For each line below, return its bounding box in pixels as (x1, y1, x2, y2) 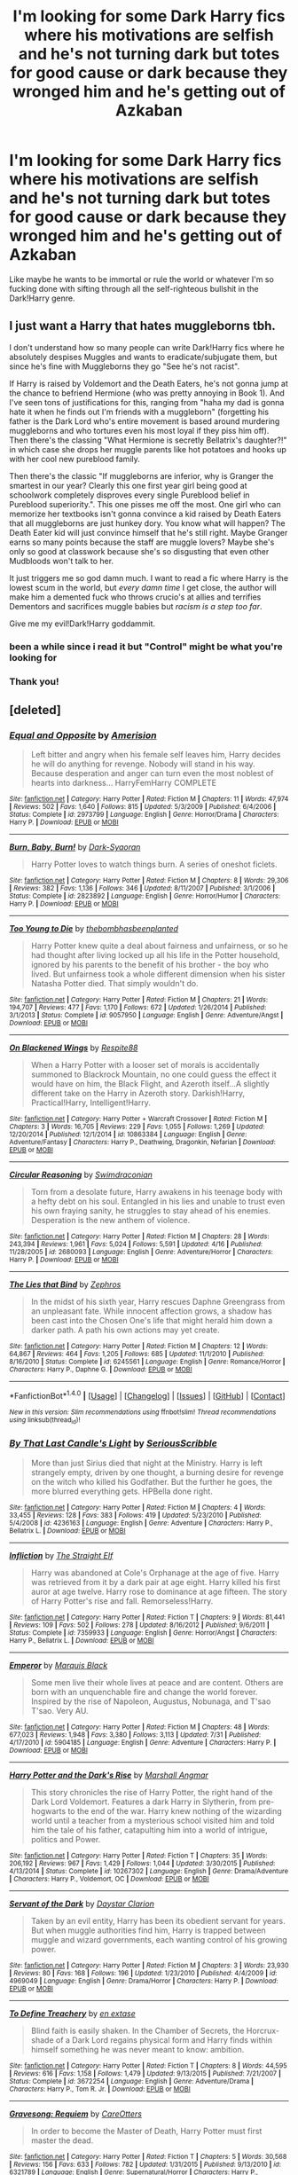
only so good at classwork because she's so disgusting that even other (9, 546, 270, 556)
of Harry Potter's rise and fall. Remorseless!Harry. (30, 1595, 214, 1606)
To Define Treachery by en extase (9, 2007, 136, 2019)
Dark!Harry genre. (9, 293, 75, 303)
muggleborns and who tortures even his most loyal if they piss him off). (9, 425, 270, 436)
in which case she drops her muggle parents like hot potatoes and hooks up (9, 444, 286, 454)
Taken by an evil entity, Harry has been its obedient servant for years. (30, 1915, 286, 1926)
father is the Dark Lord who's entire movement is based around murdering (9, 415, 280, 427)
